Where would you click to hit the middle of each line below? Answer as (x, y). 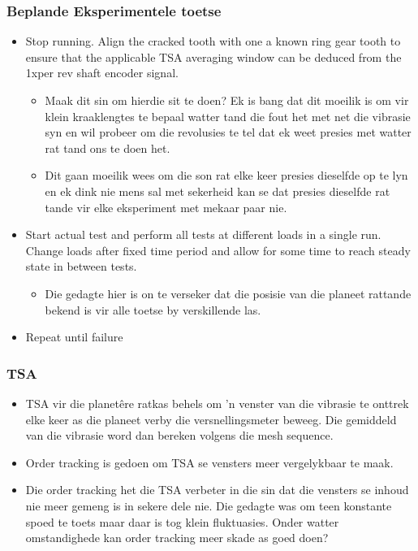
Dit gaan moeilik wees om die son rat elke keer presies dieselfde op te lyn (226, 175)
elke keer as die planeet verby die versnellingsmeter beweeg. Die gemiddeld (211, 419)
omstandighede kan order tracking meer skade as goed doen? (177, 538)
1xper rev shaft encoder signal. (102, 73)
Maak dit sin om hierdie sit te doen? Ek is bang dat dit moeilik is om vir (227, 100)
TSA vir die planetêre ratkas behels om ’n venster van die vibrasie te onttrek (217, 403)
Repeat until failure (74, 337)
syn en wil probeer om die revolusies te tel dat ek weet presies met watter (228, 132)
